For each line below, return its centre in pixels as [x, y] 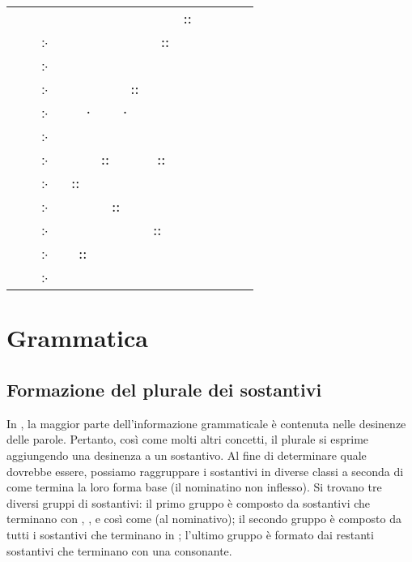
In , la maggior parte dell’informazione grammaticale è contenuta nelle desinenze [206, 423]
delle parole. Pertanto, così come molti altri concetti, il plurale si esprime [188, 439]
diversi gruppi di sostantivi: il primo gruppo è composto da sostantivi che [189, 502]
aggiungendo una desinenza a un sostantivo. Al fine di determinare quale [187, 455]
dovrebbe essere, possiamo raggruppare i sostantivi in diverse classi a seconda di [205, 471]
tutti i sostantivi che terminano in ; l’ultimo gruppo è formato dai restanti [190, 534]
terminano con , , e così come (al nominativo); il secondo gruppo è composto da [204, 519]
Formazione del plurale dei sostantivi [164, 389]
